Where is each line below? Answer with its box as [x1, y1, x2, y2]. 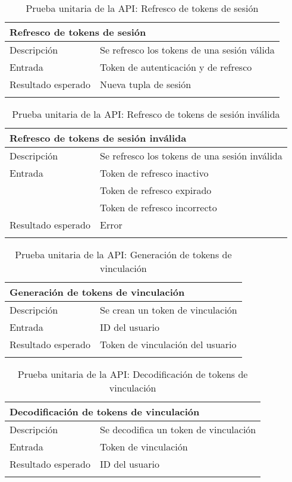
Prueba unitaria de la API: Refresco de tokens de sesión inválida [12, 107, 280, 121]
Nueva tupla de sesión [100, 77, 191, 91]
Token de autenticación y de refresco [100, 60, 252, 74]
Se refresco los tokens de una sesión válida [100, 43, 275, 57]
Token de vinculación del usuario [100, 337, 237, 351]
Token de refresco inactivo [100, 166, 209, 180]
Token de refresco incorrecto [100, 201, 217, 214]
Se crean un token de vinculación [100, 303, 237, 317]
